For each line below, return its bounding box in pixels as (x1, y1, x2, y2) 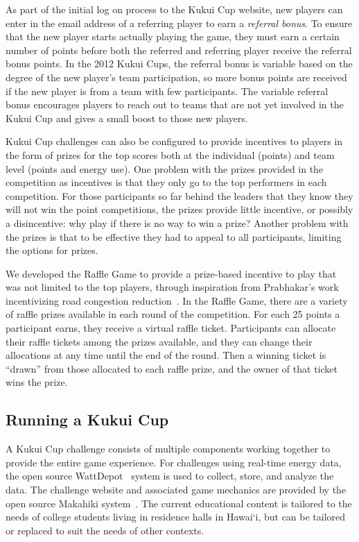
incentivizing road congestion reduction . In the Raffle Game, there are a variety (6, 293, 348, 307)
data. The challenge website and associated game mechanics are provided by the (6, 482, 347, 497)
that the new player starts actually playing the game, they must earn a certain (6, 29, 340, 44)
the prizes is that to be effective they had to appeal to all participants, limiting (6, 229, 342, 244)
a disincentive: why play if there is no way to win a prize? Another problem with (6, 215, 349, 230)
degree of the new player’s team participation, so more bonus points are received (6, 69, 347, 84)
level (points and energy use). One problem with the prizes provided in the (6, 161, 324, 176)
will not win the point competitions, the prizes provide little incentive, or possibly (6, 202, 353, 217)
